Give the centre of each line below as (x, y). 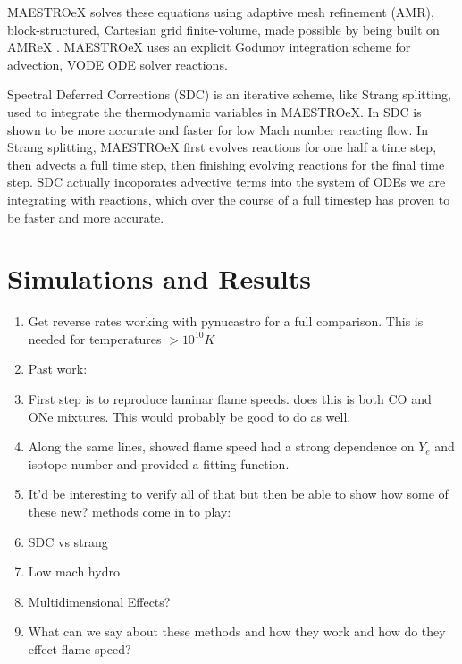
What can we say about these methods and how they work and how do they (237, 631)
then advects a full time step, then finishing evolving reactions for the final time (226, 164)
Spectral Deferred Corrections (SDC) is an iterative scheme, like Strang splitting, (229, 94)
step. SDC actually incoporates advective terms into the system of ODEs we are (227, 182)
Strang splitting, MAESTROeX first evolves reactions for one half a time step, (222, 147)
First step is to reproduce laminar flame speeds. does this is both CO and (230, 399)
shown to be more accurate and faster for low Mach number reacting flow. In (218, 129)
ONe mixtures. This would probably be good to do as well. (189, 416)
